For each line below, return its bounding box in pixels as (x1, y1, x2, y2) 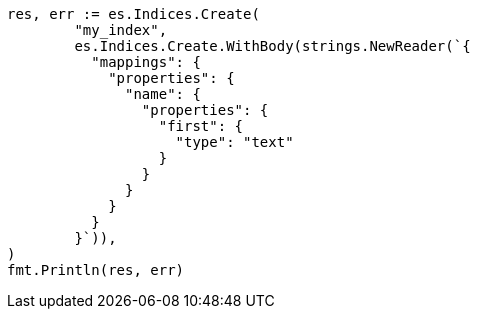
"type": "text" (175, 134, 294, 150)
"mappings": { (91, 54, 201, 70)
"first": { (158, 118, 244, 134)
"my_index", (74, 22, 168, 38)
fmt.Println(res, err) (7, 262, 185, 278)
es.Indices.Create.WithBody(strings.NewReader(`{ (74, 38, 471, 54)
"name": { (125, 86, 201, 102)
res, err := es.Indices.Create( (7, 6, 260, 22)
